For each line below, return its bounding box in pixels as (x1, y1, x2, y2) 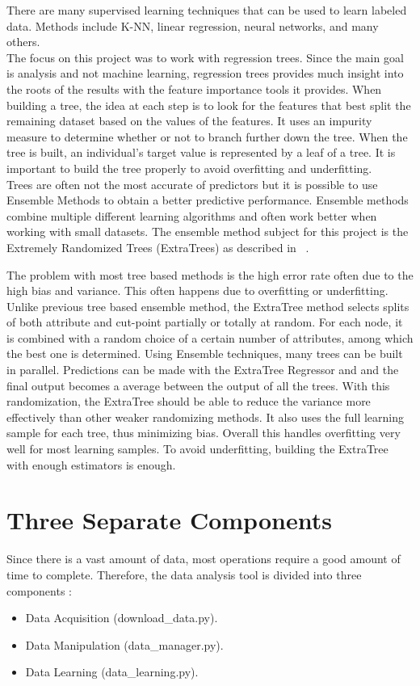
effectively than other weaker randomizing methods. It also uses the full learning (6, 408, 404, 425)
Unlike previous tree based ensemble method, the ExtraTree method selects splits (6, 297, 409, 314)
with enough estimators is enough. (6, 456, 176, 473)
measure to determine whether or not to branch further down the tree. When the (6, 128, 408, 145)
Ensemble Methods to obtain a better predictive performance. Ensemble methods (6, 191, 409, 208)
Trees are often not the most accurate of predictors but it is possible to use (6, 175, 378, 192)
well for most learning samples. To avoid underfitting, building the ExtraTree (6, 440, 388, 457)
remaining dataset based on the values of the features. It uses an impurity (6, 112, 372, 129)
